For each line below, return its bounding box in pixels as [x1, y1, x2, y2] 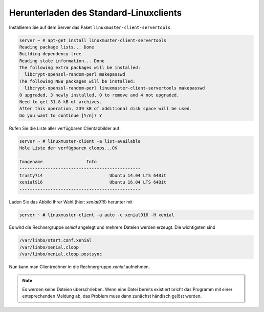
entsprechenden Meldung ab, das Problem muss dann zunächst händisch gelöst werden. [22, 293, 202, 299]
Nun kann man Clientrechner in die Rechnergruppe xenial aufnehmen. [9, 264, 150, 270]
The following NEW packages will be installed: [19, 78, 135, 84]
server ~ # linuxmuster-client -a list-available [19, 138, 141, 144]
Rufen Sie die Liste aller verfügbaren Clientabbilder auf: [9, 125, 121, 131]
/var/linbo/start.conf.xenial [19, 238, 92, 243]
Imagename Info [19, 159, 97, 164]
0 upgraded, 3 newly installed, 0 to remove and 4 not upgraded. [19, 92, 179, 98]
